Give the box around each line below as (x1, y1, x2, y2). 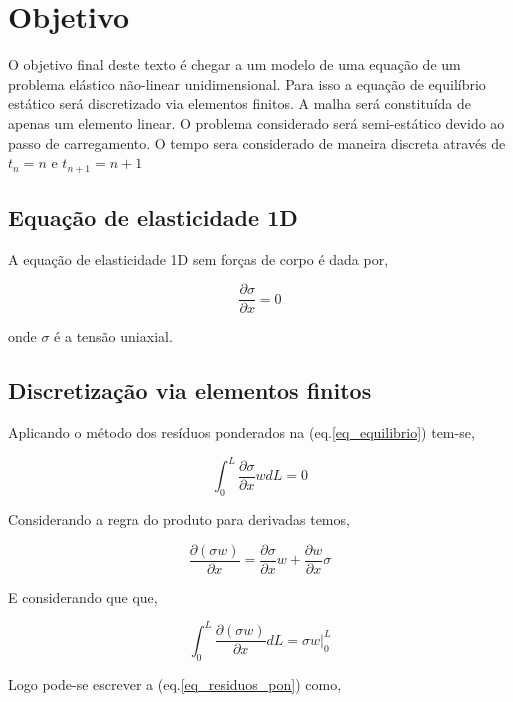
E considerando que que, (8, 586, 158, 607)
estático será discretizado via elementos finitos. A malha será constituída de (8, 93, 471, 114)
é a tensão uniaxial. (54, 326, 173, 347)
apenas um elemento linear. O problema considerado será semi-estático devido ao (8, 112, 505, 133)
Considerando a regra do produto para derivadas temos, (8, 509, 350, 530)
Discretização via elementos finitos (8, 375, 372, 406)
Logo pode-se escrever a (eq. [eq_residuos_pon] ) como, (8, 673, 342, 694)
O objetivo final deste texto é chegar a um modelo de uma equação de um (8, 54, 461, 75)
